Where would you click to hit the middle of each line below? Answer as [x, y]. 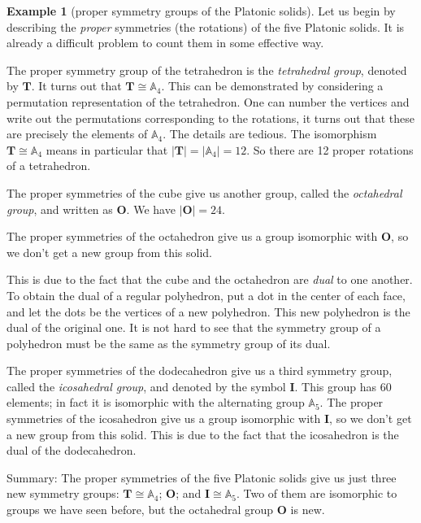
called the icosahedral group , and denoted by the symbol [146, 386]
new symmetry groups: [63, 493]
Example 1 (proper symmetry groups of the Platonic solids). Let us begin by [201, 11]
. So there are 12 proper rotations [330, 149]
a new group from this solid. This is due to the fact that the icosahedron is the [203, 434]
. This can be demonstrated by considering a [272, 86]
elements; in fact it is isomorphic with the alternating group [156, 402]
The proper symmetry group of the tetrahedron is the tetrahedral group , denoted [207, 70]
